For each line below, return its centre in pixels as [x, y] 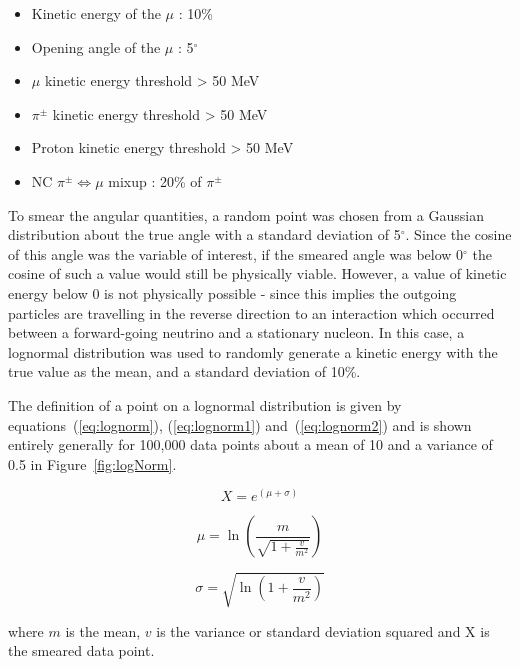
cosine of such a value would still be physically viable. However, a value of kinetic [257, 273]
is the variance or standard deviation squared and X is [323, 630]
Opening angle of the [96, 46]
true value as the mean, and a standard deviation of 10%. [184, 371]
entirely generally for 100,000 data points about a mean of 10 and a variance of [250, 444]
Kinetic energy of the [96, 13]
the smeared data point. [81, 650]
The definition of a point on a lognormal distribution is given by [205, 404]
